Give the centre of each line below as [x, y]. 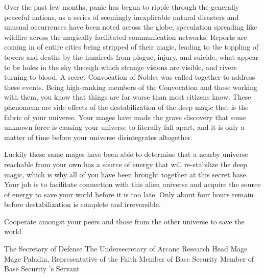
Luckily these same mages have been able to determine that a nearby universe [126, 154]
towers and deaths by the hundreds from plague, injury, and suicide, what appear [131, 56]
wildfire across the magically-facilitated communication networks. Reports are [126, 37]
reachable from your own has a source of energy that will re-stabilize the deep [126, 164]
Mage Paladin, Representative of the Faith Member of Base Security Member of [129, 258]
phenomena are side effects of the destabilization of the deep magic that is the [126, 107]
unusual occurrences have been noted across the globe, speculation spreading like [131, 27]
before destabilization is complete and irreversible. [82, 204]
